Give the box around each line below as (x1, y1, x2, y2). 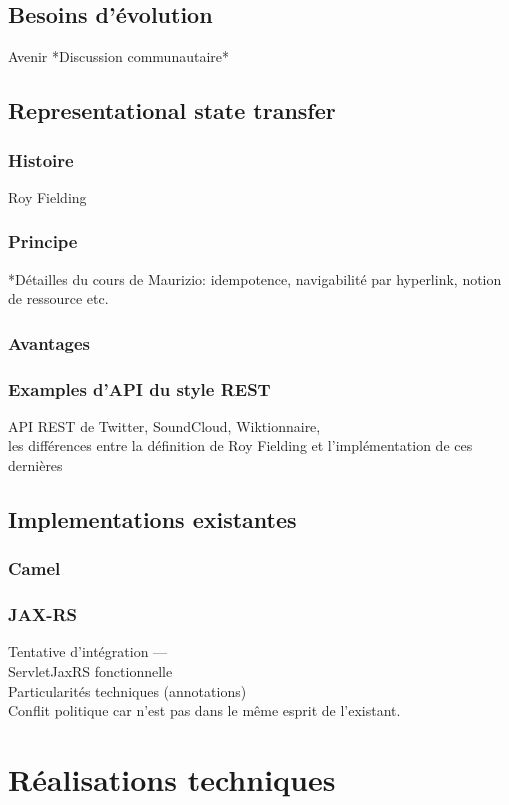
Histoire (8, 147, 74, 172)
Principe (8, 229, 78, 254)
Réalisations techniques (8, 759, 336, 800)
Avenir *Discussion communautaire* (8, 46, 230, 67)
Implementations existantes (8, 504, 297, 535)
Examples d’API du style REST (8, 376, 271, 401)
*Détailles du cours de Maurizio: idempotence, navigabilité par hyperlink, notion (8, 268, 502, 289)
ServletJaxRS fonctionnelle (8, 661, 173, 682)
